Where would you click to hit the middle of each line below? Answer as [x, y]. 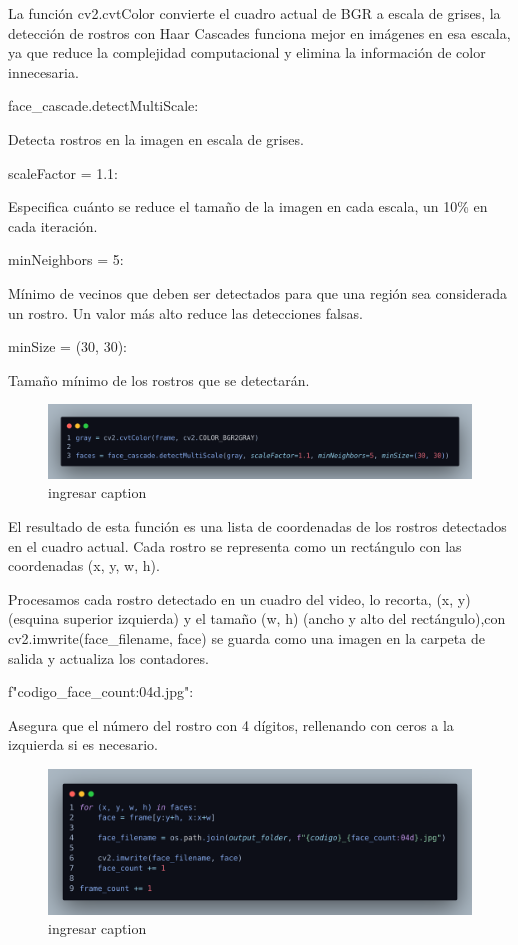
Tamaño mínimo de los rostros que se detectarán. [159, 379]
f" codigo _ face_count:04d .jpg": [101, 691]
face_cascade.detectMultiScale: [103, 105]
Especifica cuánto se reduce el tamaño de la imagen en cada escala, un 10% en [248, 206]
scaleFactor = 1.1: [63, 172]
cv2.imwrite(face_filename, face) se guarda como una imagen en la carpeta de [246, 638]
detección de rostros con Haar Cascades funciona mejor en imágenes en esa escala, [259, 32]
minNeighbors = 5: [66, 259]
